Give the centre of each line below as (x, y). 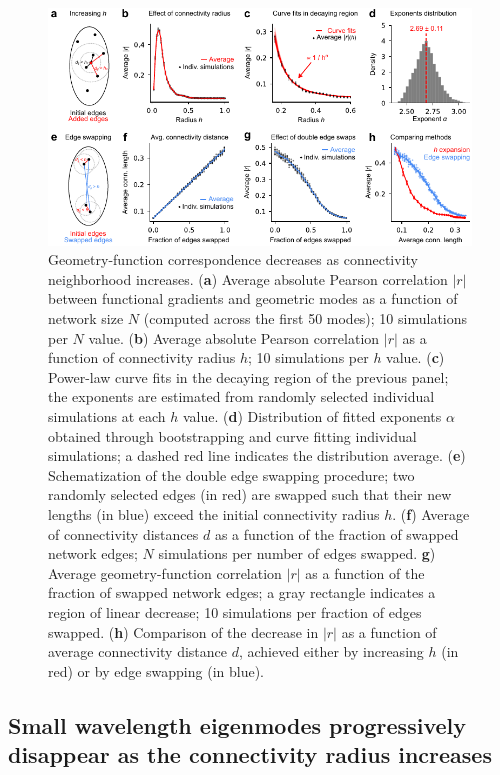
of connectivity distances (123, 533)
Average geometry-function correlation (165, 572)
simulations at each (107, 415)
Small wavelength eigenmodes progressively (237, 724)
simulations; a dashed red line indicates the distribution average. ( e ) (257, 455)
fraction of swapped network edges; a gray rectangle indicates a (242, 592)
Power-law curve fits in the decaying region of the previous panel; (248, 376)
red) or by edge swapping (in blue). (156, 670)
